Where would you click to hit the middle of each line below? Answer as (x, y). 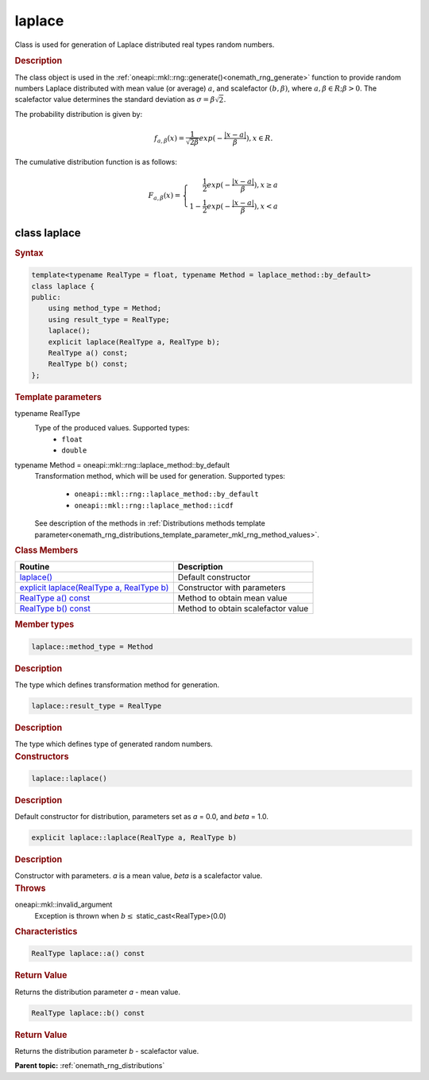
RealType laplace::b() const (88, 1013)
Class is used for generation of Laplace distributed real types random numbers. (145, 45)
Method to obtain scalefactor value (243, 608)
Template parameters (58, 397)
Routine (35, 567)
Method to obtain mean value (232, 598)
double (74, 451)
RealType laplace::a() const (88, 954)
